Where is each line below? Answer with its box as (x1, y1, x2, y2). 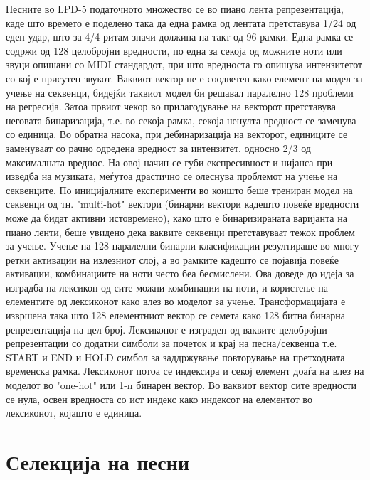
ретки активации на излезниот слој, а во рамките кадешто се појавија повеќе (6, 252, 339, 267)
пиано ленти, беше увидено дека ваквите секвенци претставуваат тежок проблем (6, 224, 355, 239)
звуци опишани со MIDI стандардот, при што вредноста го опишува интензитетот (6, 57, 363, 72)
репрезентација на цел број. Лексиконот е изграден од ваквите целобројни (6, 321, 327, 336)
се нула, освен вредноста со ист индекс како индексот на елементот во (6, 391, 312, 406)
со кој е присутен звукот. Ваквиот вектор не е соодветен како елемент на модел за (6, 70, 363, 85)
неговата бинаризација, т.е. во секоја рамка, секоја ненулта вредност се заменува (6, 112, 356, 127)
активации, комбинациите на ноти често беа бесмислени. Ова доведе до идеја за (6, 266, 354, 281)
